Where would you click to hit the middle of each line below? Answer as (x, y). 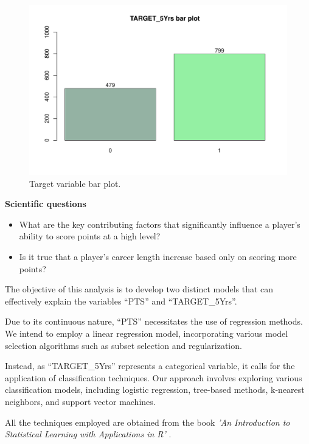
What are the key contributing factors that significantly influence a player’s (160, 224)
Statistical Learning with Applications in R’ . (88, 434)
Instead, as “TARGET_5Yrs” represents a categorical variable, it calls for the (150, 366)
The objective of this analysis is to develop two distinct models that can (139, 289)
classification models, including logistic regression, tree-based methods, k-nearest (155, 389)
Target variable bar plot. (75, 183)
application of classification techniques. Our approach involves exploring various (154, 377)
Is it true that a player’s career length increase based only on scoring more (158, 257)
